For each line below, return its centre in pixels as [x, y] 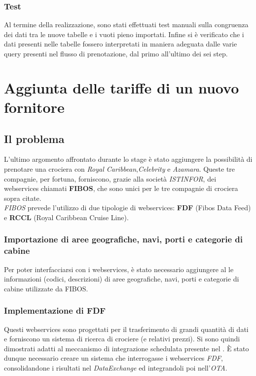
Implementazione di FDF [55, 310]
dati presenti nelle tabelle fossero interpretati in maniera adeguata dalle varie [121, 44]
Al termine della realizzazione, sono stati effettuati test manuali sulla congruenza [126, 24]
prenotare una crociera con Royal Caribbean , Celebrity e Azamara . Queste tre [120, 168]
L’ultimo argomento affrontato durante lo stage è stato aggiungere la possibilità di [128, 159]
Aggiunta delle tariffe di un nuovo [122, 87]
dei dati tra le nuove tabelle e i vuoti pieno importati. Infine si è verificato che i [124, 34]
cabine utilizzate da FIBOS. [46, 288]
